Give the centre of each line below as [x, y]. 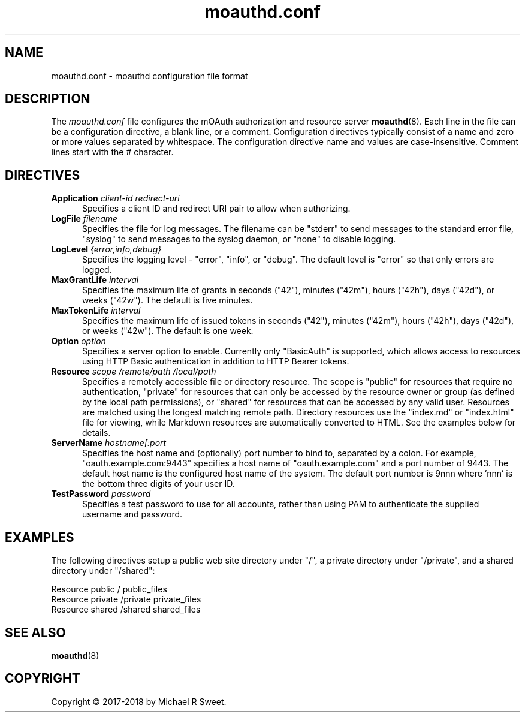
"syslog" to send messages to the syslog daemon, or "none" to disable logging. [239, 239]
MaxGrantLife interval [95, 280]
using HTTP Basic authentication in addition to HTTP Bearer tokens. [216, 361]
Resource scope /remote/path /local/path [134, 372]
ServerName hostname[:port [109, 443]
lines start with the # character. [112, 152]
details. [96, 433]
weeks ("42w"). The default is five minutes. [168, 300]
